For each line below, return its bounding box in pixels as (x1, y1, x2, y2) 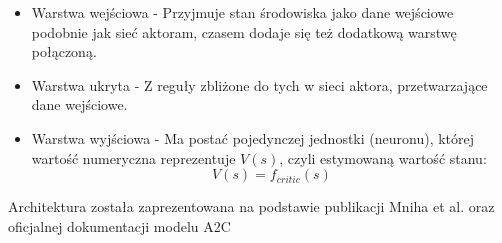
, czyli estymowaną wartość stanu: (279, 147, 487, 168)
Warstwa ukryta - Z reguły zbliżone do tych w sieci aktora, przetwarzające (31, 74, 488, 95)
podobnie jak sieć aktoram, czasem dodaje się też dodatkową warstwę (31, 21, 457, 42)
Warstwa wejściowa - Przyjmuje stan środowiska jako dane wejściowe (31, 2, 454, 22)
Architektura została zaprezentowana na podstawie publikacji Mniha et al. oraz (8, 196, 495, 217)
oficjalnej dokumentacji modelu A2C (8, 215, 231, 236)
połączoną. (31, 41, 97, 62)
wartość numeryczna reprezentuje (31, 147, 236, 168)
